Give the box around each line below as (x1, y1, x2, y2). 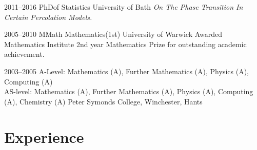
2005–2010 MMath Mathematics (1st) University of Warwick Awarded (4, 29, 223, 39)
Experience (4, 126, 84, 147)
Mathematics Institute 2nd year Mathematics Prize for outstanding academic (4, 38, 247, 49)
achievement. (4, 49, 45, 59)
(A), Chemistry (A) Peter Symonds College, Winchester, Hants (4, 96, 203, 106)
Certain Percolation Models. (4, 11, 92, 22)
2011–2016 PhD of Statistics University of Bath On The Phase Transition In (4, 2, 243, 12)
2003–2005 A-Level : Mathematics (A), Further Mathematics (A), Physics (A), (4, 66, 249, 76)
